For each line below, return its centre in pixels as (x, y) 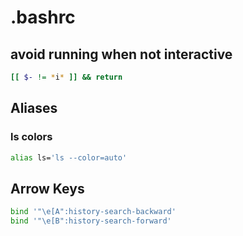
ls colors (31, 137)
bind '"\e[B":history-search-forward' (91, 221)
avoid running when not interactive (121, 54)
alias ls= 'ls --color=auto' (69, 157)
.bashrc (43, 17)
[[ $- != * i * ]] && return (66, 77)
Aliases (34, 108)
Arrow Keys (47, 188)
